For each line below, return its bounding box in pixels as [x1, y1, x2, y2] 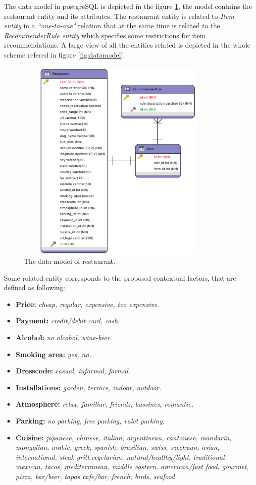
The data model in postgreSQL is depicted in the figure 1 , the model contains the [4, 1, 252, 11]
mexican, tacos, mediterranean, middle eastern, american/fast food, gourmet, [15, 461, 249, 472]
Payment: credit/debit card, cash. [15, 315, 120, 326]
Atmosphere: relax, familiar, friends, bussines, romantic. [15, 399, 194, 409]
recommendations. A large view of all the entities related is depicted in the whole [4, 40, 251, 50]
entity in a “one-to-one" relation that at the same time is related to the [4, 20, 220, 31]
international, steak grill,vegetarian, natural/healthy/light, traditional [15, 451, 225, 462]
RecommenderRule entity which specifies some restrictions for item [4, 30, 206, 40]
